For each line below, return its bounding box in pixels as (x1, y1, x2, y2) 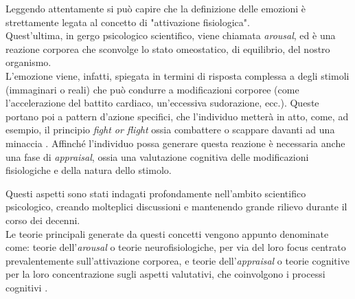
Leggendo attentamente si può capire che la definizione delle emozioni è (5, 1, 306, 15)
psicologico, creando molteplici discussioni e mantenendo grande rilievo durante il (5, 199, 347, 214)
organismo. (5, 55, 51, 69)
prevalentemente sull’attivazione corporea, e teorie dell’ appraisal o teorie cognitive (5, 253, 350, 267)
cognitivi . (5, 280, 48, 294)
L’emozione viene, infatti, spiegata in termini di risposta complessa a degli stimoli (5, 68, 350, 82)
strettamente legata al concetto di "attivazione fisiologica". (5, 14, 250, 29)
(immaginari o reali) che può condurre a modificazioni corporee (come (5, 82, 299, 96)
